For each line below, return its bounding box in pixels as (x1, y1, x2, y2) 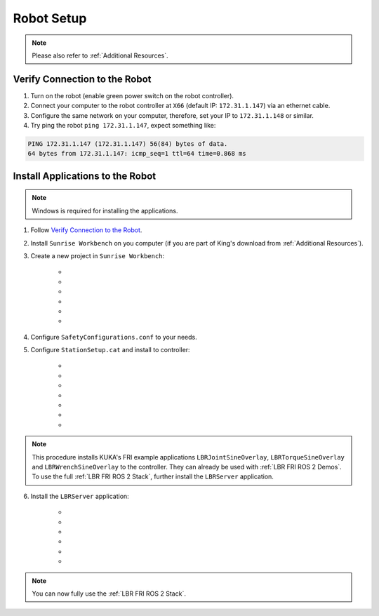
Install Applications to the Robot (13, 170, 157, 182)
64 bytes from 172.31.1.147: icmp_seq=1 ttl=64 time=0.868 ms (27, 149, 246, 158)
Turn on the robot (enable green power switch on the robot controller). (30, 91, 234, 100)
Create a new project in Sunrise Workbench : (30, 251, 165, 260)
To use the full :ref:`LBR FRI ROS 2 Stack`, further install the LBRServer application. (32, 472, 274, 481)
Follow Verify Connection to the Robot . (30, 226, 142, 234)
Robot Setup (13, 11, 87, 26)
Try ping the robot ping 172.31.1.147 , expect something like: (30, 121, 216, 130)
